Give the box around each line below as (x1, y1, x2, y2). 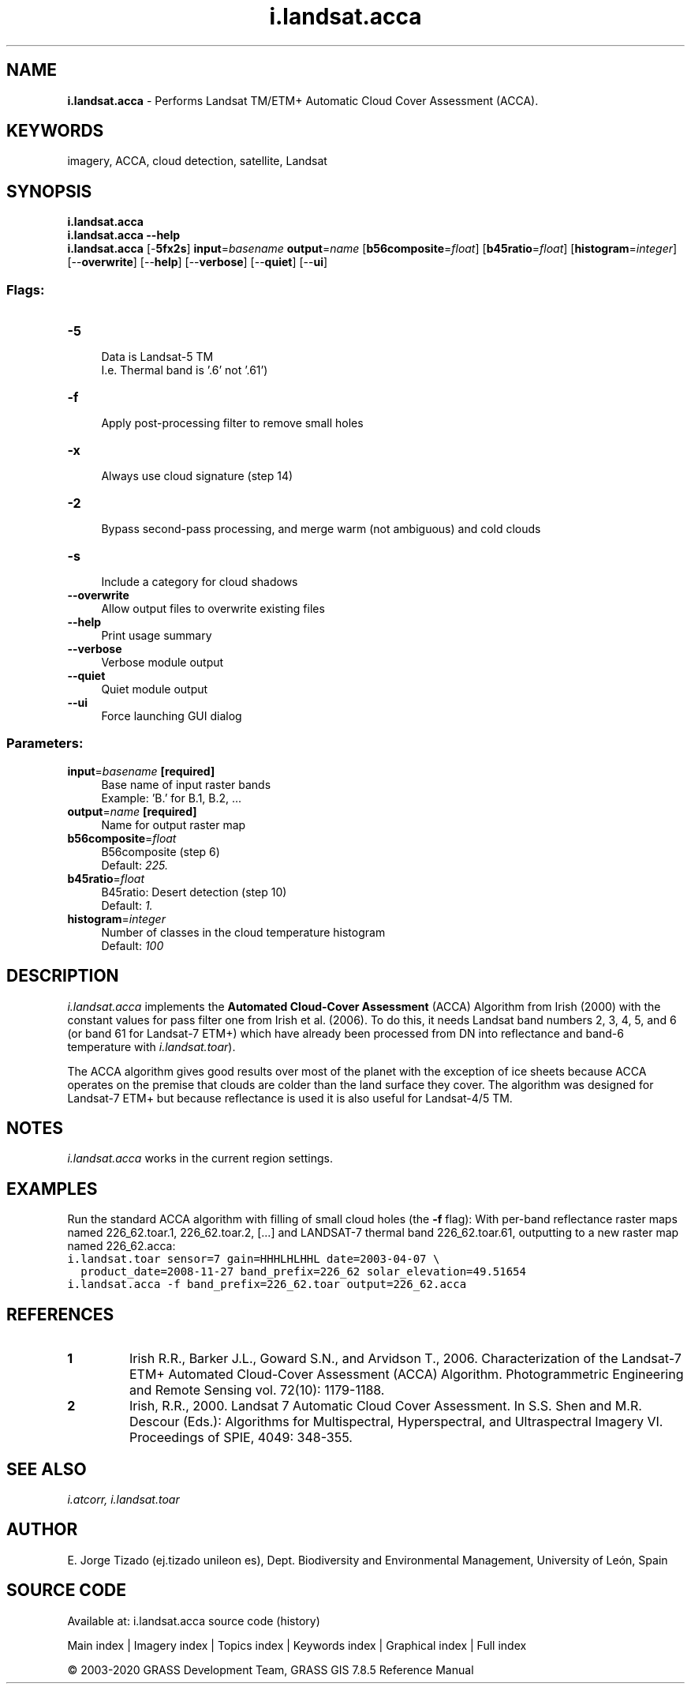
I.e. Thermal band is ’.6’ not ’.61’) (101, 363, 268, 377)
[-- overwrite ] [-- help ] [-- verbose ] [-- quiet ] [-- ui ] (67, 255, 328, 269)
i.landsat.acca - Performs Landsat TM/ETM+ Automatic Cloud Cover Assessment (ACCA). (67, 93, 539, 107)
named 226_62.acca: (67, 1239, 176, 1253)
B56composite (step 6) (101, 844, 220, 858)
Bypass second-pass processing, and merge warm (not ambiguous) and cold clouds (101, 522, 541, 536)
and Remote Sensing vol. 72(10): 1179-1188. (129, 1382, 385, 1399)
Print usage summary (101, 629, 212, 643)
